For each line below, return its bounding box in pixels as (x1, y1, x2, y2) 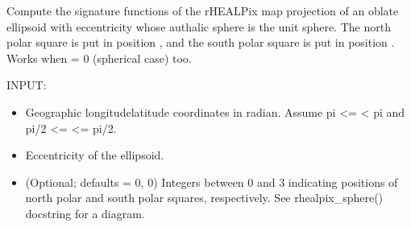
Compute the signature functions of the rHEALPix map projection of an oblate (6, 2, 399, 19)
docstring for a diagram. (25, 204, 145, 221)
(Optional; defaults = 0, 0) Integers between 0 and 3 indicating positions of (25, 173, 398, 190)
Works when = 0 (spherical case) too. (6, 49, 192, 66)
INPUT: (6, 76, 47, 93)
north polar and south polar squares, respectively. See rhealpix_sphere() (25, 189, 384, 206)
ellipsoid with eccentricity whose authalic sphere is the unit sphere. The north (6, 18, 391, 35)
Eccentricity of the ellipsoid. (25, 147, 164, 163)
